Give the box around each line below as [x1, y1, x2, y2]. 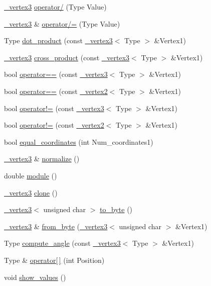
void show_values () [4, 271, 66, 282]
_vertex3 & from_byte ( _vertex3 [4, 221, 108, 231]
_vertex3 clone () [4, 187, 58, 198]
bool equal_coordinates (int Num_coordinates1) [4, 136, 153, 147]
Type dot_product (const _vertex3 [4, 35, 113, 46]
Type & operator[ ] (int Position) [4, 254, 105, 265]
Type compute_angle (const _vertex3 [4, 238, 121, 248]
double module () [4, 170, 57, 180]
